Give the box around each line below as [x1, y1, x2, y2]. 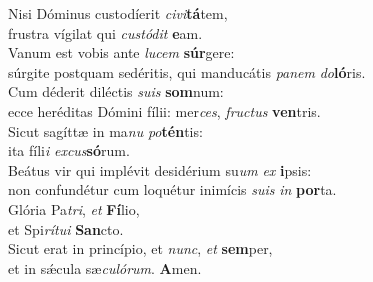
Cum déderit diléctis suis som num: [8, 81, 224, 102]
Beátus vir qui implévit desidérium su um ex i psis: [8, 159, 312, 180]
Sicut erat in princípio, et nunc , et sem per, [8, 238, 273, 259]
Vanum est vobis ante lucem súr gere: [8, 42, 235, 63]
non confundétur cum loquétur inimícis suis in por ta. [8, 179, 337, 200]
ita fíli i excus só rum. [8, 140, 130, 161]
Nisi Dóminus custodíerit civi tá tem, [8, 3, 228, 23]
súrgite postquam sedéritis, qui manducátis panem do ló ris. [8, 61, 366, 82]
